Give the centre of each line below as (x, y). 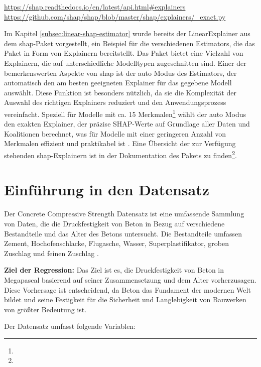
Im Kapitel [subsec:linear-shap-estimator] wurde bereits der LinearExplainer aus (127, 33)
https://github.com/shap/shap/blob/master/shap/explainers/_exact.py (115, 16)
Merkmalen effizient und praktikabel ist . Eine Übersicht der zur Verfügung (120, 143)
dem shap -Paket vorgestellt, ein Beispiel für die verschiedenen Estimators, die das (129, 43)
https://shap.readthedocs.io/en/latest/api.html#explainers (95, 7)
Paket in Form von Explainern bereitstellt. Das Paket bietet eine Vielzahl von (124, 53)
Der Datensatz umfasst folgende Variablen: (70, 326)
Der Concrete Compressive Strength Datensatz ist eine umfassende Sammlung (124, 214)
